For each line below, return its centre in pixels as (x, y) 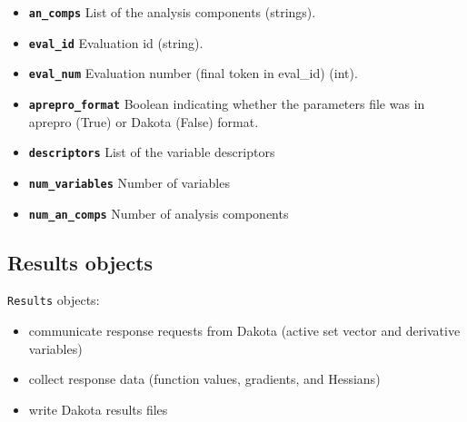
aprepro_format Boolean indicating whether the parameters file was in (227, 103)
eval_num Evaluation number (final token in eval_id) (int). (193, 73)
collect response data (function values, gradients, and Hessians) (204, 379)
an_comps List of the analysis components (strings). (172, 12)
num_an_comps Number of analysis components (159, 213)
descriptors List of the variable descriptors (152, 152)
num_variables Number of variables (129, 182)
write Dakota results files (98, 409)
